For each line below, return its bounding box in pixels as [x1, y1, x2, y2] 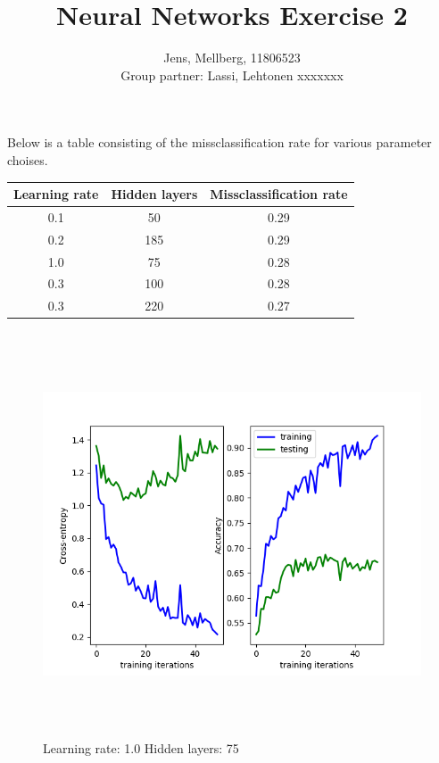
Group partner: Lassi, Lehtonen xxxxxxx [120, 65, 344, 84]
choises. [7, 150, 48, 169]
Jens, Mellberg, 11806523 [163, 48, 301, 67]
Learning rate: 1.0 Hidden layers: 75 [43, 739, 239, 758]
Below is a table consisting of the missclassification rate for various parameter [7, 133, 432, 152]
